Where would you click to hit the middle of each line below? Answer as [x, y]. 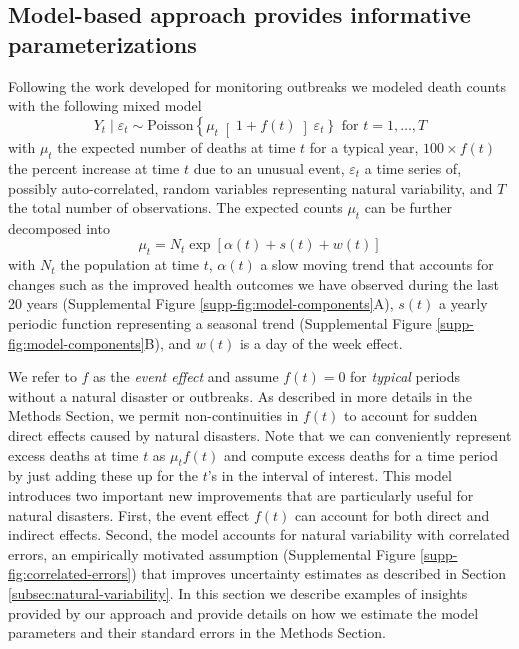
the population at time [129, 264]
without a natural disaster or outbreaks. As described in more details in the [240, 395]
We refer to [42, 376]
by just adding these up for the [103, 475]
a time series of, [413, 167]
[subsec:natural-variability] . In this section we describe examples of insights [238, 592]
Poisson [170, 125]
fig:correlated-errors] [70, 573]
